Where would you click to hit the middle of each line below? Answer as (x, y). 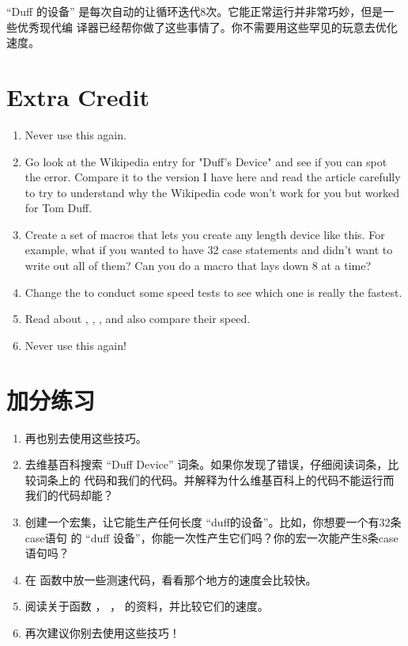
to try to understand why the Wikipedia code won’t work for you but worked (212, 192)
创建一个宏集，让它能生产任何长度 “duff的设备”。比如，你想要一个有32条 (213, 521)
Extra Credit (78, 96)
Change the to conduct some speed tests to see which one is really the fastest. (213, 292)
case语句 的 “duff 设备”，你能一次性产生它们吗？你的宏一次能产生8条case (212, 537)
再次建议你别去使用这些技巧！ (102, 632)
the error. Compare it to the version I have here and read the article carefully (213, 177)
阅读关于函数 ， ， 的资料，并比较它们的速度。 (147, 606)
